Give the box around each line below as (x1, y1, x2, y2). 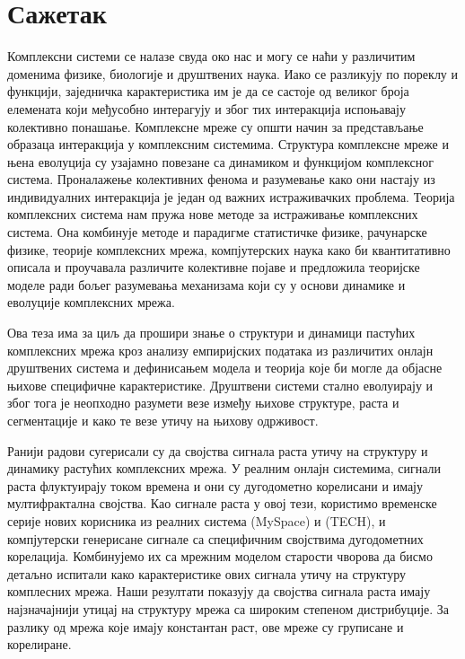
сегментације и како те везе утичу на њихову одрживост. (7, 411, 319, 429)
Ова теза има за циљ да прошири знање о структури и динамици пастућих (7, 323, 416, 342)
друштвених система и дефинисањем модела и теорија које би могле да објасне (7, 358, 443, 377)
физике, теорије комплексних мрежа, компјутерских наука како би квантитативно (7, 240, 451, 259)
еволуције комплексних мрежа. (7, 293, 175, 312)
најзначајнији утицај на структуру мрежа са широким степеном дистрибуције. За (7, 599, 450, 618)
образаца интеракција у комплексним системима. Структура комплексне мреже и (7, 135, 449, 154)
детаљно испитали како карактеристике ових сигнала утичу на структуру (7, 564, 407, 583)
